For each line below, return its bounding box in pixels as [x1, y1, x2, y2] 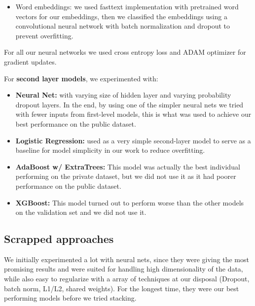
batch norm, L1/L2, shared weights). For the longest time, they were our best [4, 283, 239, 293]
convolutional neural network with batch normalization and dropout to [15, 21, 230, 31]
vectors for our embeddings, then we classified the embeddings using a [15, 11, 227, 21]
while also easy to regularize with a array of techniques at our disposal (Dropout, [4, 273, 250, 284]
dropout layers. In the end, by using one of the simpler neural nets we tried [15, 99, 244, 109]
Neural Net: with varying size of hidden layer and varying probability [15, 90, 231, 100]
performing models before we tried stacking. [4, 293, 137, 303]
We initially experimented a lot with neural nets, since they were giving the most [4, 254, 249, 264]
